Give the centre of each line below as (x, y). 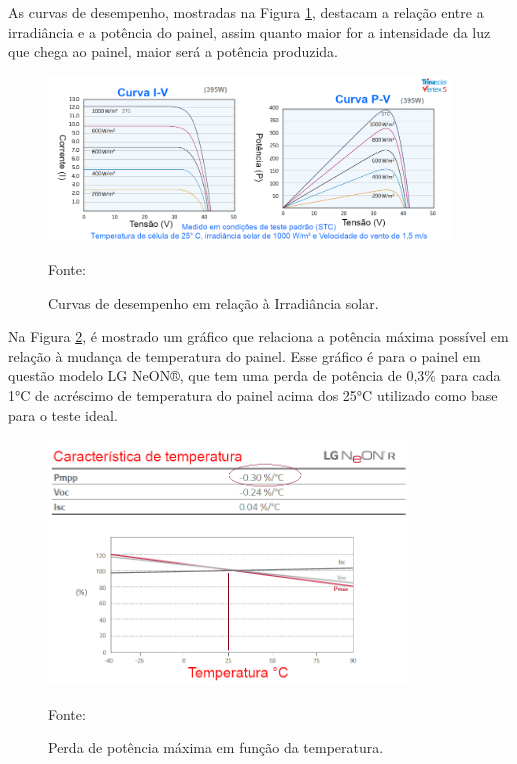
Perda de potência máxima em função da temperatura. (216, 747)
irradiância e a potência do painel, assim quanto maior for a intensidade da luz (249, 31)
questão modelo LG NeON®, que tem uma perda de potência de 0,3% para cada (254, 375)
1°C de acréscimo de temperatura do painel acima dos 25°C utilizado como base (253, 394)
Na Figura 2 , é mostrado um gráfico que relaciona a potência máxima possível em (258, 336)
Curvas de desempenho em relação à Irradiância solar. (213, 302)
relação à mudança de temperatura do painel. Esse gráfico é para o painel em (244, 355)
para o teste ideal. (63, 414)
